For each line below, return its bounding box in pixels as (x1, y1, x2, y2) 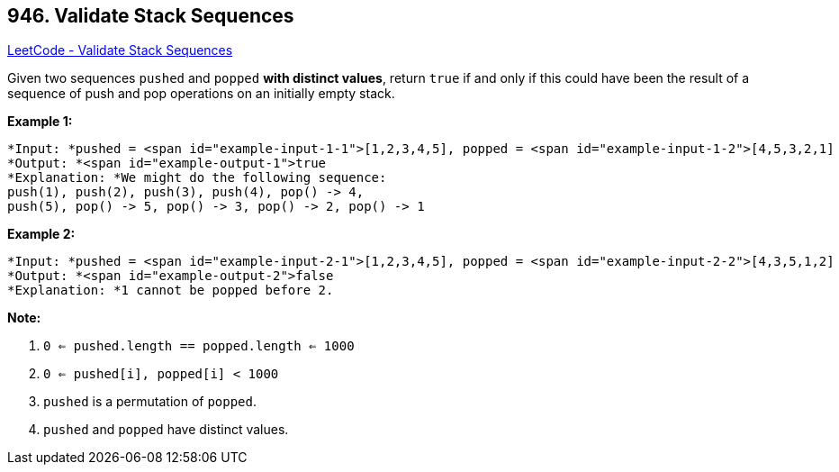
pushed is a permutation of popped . (43, 394, 257, 410)
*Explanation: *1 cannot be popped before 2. (7, 283, 334, 298)
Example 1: (7, 113, 73, 130)
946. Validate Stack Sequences (7, 5, 294, 27)
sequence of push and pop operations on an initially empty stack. (7, 86, 395, 102)
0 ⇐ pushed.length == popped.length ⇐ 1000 (43, 339, 355, 354)
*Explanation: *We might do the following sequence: (7, 170, 387, 186)
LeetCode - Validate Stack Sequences (7, 42, 233, 59)
